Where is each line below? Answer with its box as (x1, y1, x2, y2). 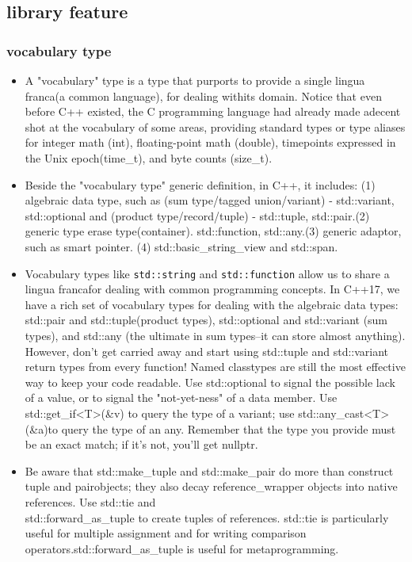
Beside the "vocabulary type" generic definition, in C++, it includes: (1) (25, 176, 376, 193)
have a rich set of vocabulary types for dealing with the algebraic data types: (25, 296, 399, 312)
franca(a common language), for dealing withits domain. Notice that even (25, 87, 382, 104)
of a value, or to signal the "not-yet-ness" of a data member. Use (25, 389, 338, 406)
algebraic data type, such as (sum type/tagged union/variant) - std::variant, (25, 192, 395, 208)
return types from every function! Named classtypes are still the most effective (25, 358, 406, 375)
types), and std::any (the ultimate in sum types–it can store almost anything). (25, 327, 406, 343)
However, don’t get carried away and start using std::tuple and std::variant (25, 342, 389, 359)
